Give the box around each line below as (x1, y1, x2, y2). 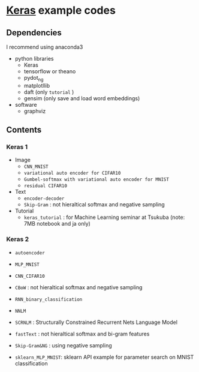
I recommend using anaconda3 (6, 43, 83, 50)
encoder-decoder (23, 196, 65, 202)
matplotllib (23, 82, 50, 89)
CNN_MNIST (23, 164, 49, 170)
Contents (6, 125, 42, 135)
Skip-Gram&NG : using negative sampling (14, 341, 112, 349)
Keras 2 (6, 235, 29, 244)
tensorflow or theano (23, 68, 76, 75)
